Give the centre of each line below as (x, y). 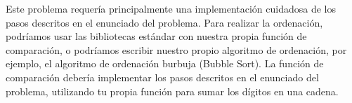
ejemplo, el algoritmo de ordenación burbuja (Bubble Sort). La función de (165, 63)
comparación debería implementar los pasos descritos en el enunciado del (162, 77)
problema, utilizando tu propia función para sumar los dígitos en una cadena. (172, 91)
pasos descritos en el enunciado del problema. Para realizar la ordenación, (164, 22)
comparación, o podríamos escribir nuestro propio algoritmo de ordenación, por (176, 49)
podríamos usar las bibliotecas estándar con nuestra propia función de (156, 36)
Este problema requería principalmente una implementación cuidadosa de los (171, 8)
